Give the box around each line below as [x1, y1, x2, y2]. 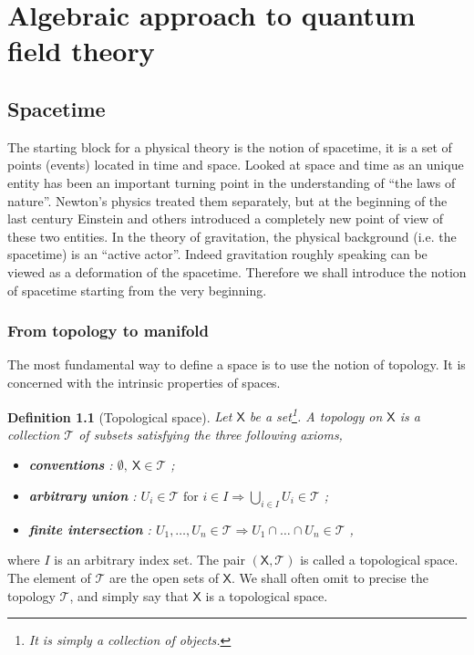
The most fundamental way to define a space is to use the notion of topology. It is [7, 355, 466, 374]
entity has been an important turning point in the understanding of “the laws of [7, 172, 456, 192]
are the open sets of [108, 567, 219, 587]
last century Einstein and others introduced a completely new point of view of [7, 209, 444, 228]
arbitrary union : [28, 485, 137, 504]
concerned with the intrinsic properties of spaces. [7, 372, 281, 391]
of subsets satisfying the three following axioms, [78, 424, 343, 443]
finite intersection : [28, 519, 151, 538]
